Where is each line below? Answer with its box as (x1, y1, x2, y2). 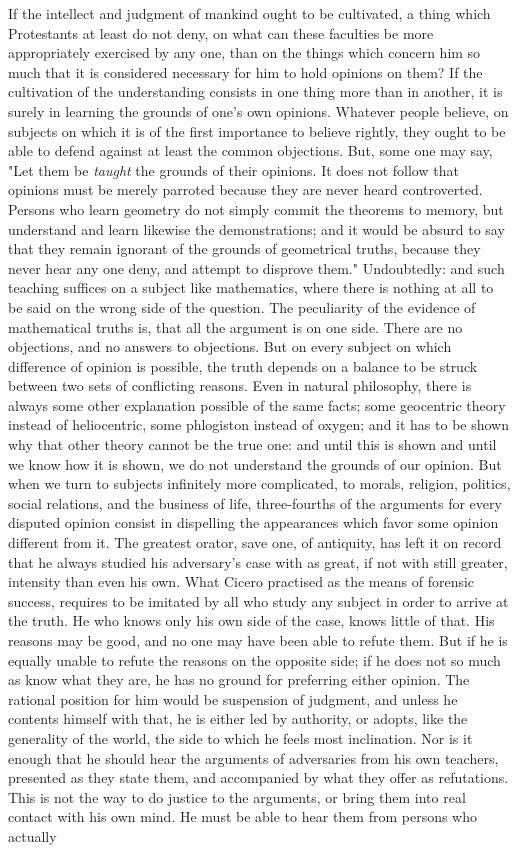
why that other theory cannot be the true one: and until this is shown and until (8, 434, 497, 455)
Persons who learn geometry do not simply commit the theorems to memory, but (8, 198, 504, 219)
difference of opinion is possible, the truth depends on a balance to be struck (8, 355, 478, 376)
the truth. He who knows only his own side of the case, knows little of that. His (8, 610, 495, 631)
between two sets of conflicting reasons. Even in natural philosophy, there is (8, 375, 472, 396)
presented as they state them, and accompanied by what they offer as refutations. (8, 767, 509, 788)
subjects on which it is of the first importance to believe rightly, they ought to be (8, 120, 506, 141)
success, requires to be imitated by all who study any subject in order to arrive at (8, 590, 509, 611)
